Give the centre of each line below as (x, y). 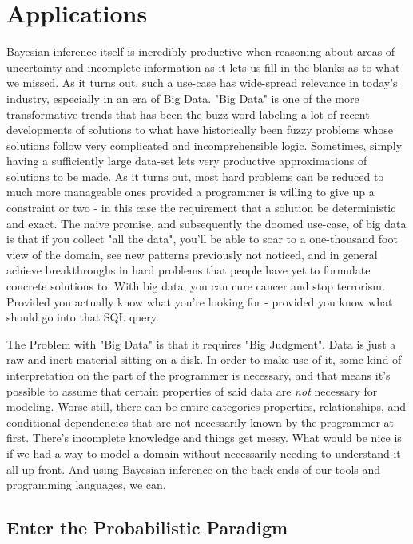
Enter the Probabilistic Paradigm (147, 528)
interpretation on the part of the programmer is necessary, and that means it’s (199, 375)
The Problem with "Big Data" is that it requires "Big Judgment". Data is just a (201, 343)
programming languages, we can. (86, 485)
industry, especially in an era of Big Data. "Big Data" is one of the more (183, 98)
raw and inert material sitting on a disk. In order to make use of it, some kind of (204, 359)
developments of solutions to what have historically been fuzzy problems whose (200, 130)
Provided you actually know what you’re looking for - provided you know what (200, 301)
